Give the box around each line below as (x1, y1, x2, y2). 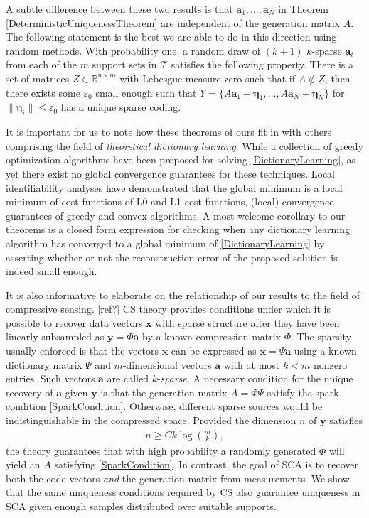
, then (324, 70, 351, 85)
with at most (223, 357, 280, 372)
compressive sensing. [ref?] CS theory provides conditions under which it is (6, 301, 331, 316)
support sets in (92, 57, 157, 72)
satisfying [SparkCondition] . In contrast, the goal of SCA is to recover (54, 457, 358, 472)
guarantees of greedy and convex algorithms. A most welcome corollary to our (6, 207, 346, 222)
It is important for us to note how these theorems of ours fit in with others (6, 124, 331, 139)
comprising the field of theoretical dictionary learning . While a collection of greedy (6, 138, 363, 153)
